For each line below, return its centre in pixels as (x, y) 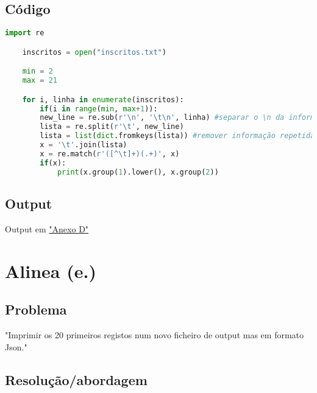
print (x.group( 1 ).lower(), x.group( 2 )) (138, 172)
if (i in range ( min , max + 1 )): (99, 109)
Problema (36, 309)
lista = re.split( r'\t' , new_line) (112, 127)
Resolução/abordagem (76, 379)
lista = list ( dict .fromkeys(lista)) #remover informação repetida (177, 136)
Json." (16, 346)
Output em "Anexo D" (47, 228)
